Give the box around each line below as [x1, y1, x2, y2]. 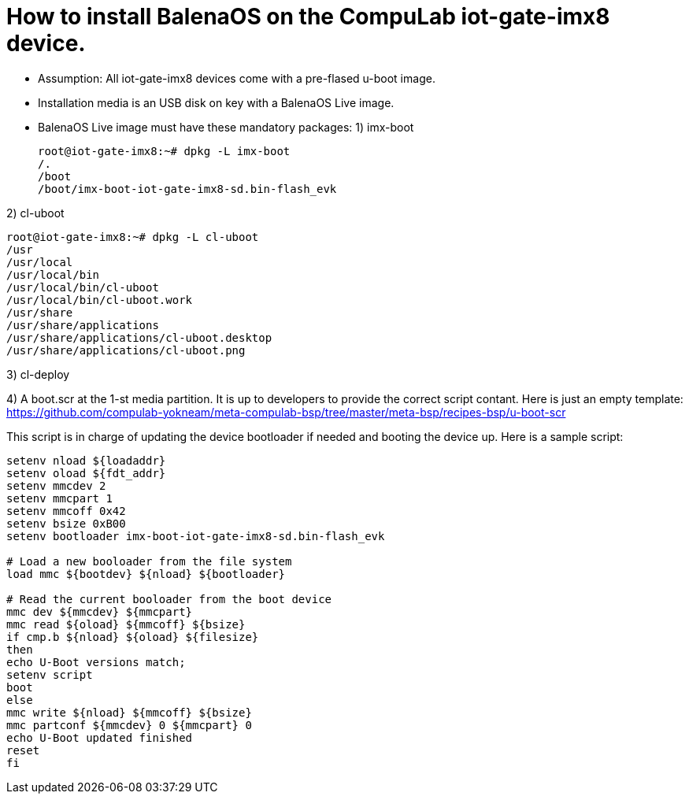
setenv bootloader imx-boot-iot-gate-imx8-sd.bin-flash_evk [6, 529, 385, 543]
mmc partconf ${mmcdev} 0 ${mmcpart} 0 [6, 718, 252, 731]
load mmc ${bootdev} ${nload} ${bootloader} [6, 567, 286, 580]
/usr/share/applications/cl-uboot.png [6, 343, 246, 357]
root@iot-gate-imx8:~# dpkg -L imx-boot [38, 144, 291, 157]
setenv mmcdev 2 [6, 479, 106, 492]
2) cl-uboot [6, 206, 65, 220]
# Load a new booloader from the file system [6, 554, 292, 568]
